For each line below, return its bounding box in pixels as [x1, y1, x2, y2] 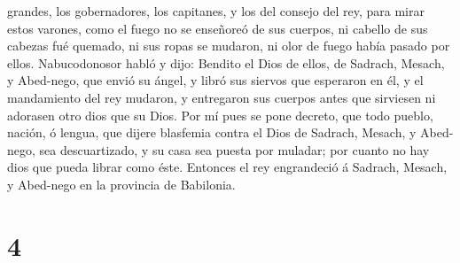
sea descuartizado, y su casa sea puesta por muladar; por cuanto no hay [39, 140, 430, 159]
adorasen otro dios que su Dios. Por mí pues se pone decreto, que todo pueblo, [7, 105, 433, 124]
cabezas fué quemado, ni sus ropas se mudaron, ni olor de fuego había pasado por [7, 36, 450, 55]
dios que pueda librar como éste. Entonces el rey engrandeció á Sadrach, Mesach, [7, 158, 448, 176]
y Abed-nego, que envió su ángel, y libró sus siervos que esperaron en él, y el [7, 71, 424, 89]
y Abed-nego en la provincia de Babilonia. [7, 174, 236, 193]
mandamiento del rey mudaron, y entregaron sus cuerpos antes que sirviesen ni [7, 88, 436, 106]
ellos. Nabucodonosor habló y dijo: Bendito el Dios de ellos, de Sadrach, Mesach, [7, 53, 445, 72]
